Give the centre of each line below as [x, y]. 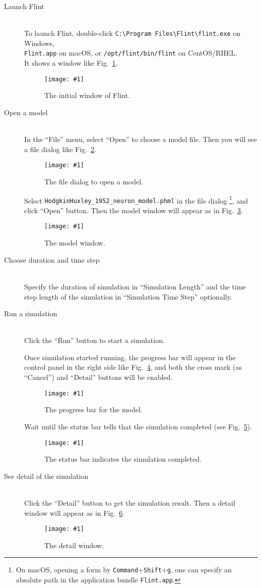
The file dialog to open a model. [94, 181]
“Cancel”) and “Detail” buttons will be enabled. [99, 377]
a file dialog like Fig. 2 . [60, 149]
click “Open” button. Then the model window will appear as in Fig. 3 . [134, 210]
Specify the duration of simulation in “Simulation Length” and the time [135, 286]
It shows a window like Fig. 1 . [71, 63]
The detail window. [74, 545]
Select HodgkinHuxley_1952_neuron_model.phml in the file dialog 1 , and [136, 200]
